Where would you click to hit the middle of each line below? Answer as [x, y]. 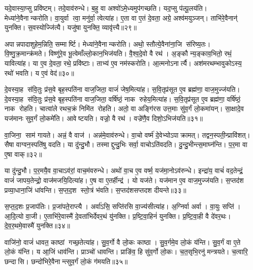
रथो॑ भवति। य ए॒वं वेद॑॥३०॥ [39, 73]
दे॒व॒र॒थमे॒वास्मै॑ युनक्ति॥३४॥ [37, 225]
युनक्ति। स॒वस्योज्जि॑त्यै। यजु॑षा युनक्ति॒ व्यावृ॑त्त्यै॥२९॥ [71, 27]
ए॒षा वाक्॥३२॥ [23, 154]
